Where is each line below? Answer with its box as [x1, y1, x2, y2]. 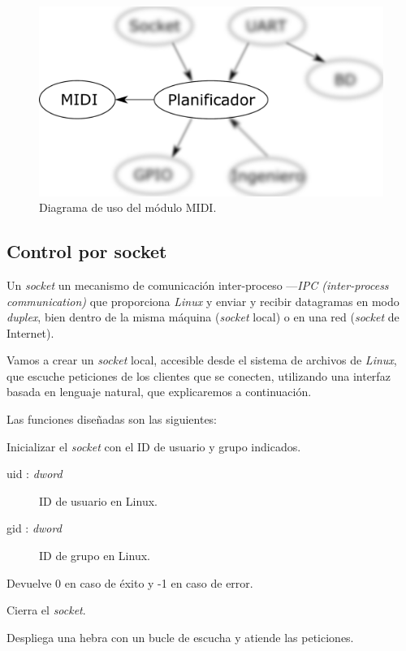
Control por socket [6, 239, 167, 264]
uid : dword [6, 465, 63, 482]
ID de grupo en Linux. [39, 547, 150, 564]
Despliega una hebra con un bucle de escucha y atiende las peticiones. [6, 628, 354, 645]
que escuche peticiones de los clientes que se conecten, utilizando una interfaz [6, 367, 391, 384]
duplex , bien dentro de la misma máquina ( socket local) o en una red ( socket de [6, 308, 400, 325]
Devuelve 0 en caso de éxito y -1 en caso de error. [6, 574, 253, 591]
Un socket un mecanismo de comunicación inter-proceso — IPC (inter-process [6, 276, 389, 293]
